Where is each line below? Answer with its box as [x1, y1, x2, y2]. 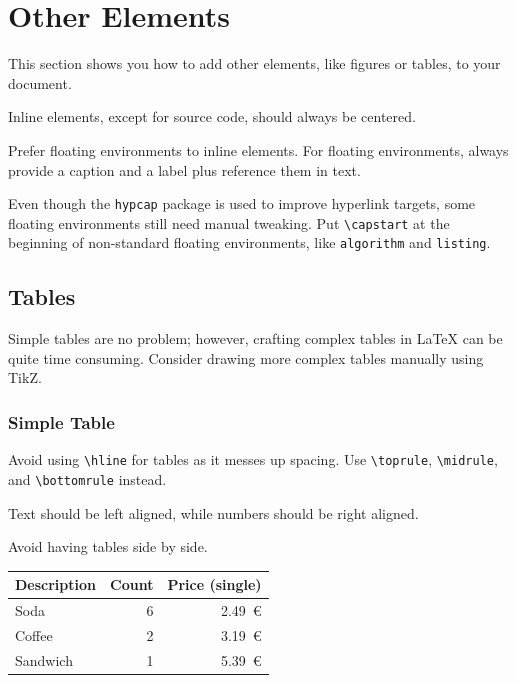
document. [8, 72, 72, 93]
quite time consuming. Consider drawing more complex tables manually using [8, 347, 484, 368]
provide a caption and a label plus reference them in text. [8, 159, 361, 180]
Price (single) [167, 574, 262, 595]
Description [15, 574, 97, 595]
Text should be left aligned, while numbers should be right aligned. [8, 502, 419, 523]
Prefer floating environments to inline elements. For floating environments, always [8, 139, 509, 160]
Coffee [15, 624, 53, 645]
